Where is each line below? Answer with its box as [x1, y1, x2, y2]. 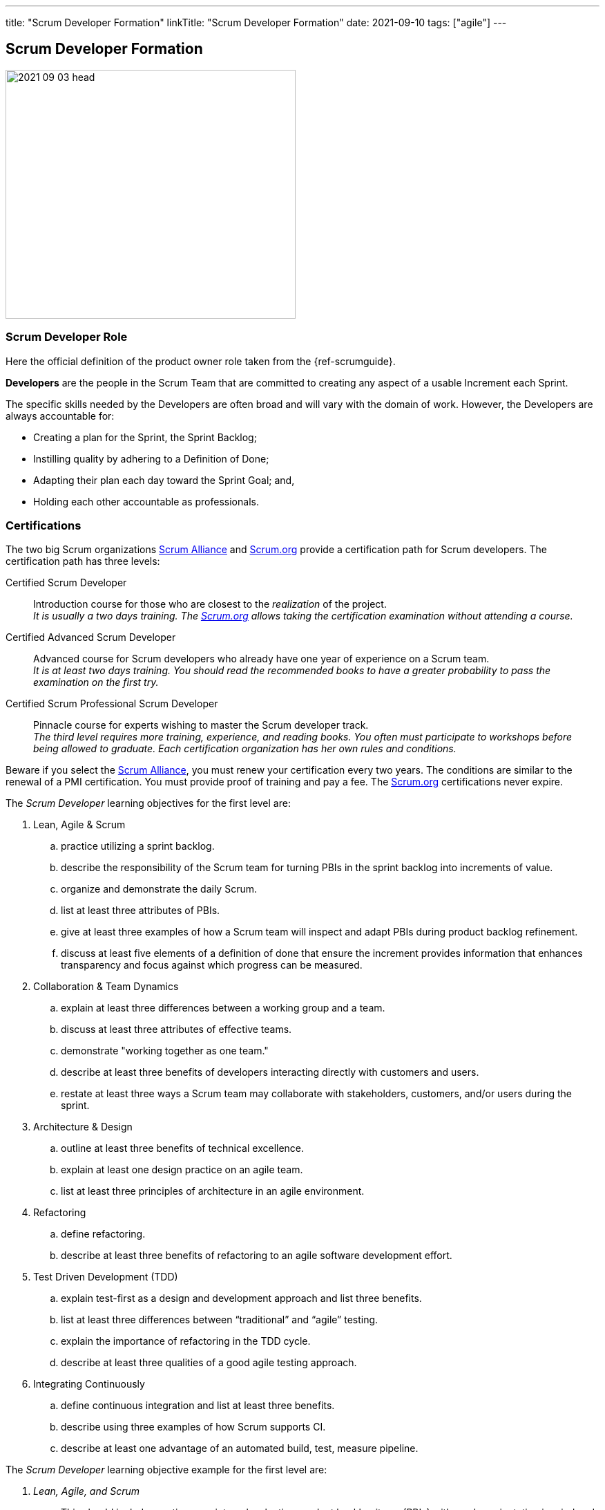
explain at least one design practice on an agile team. [61, 1164, 303, 1176]
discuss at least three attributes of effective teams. [61, 1023, 292, 1036]
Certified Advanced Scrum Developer [6, 631, 176, 644]
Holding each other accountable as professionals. [33, 495, 259, 507]
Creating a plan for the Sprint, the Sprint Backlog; [33, 431, 257, 443]
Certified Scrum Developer [6, 577, 127, 589]
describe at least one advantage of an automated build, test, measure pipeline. [61, 1442, 419, 1455]
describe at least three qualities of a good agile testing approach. [61, 1357, 357, 1369]
